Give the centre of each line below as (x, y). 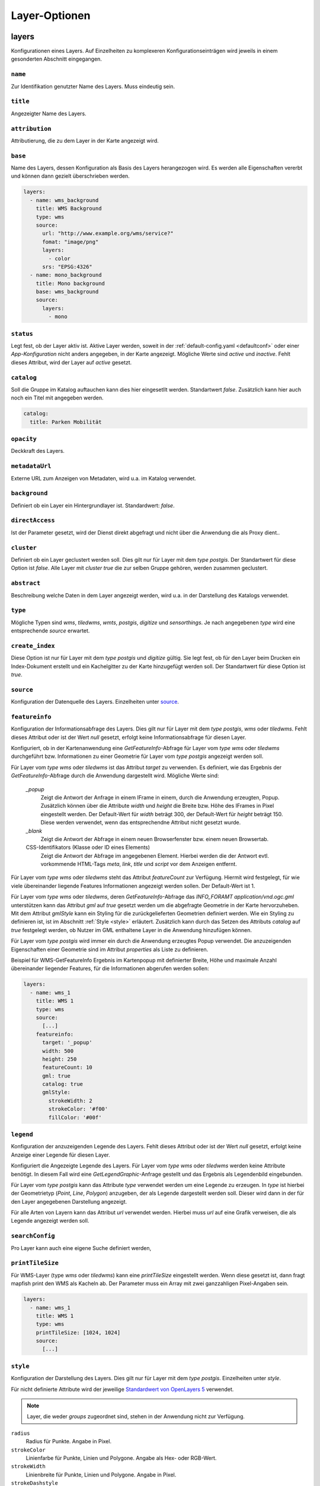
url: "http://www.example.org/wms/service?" (108, 234)
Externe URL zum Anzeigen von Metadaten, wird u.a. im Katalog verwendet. (104, 478)
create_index (33, 646)
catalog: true (63, 1084)
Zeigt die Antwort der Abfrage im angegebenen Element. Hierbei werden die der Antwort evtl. (155, 855)
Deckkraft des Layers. (38, 451)
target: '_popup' (68, 1043)
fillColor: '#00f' (75, 1117)
